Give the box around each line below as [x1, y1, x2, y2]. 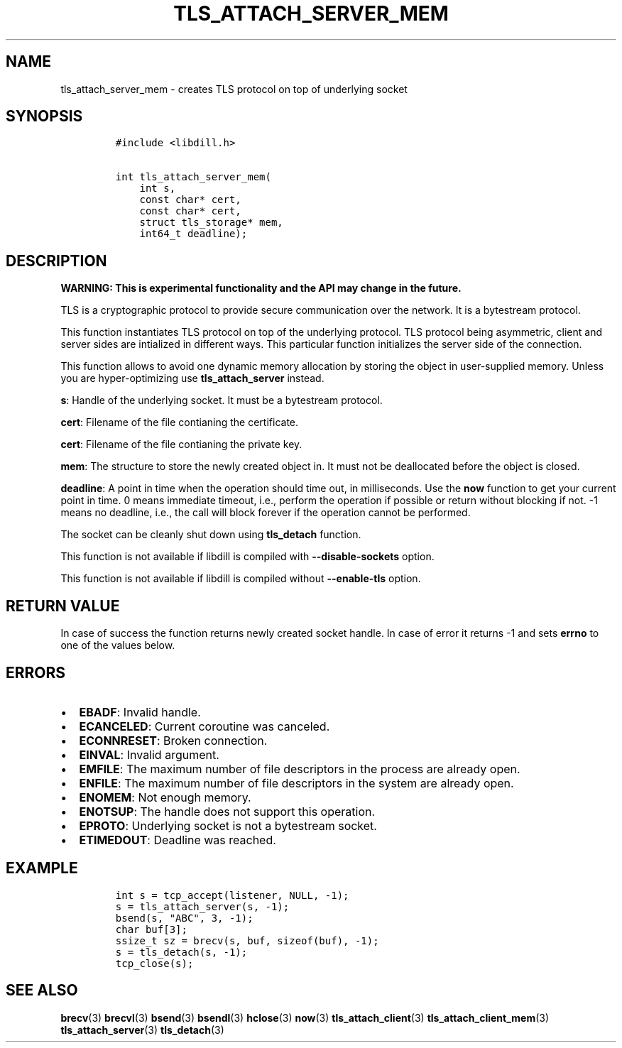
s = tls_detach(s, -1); [115, 946, 248, 958]
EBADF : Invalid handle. [79, 704, 201, 719]
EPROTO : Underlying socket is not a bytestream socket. [79, 818, 377, 833]
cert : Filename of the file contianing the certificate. [60, 416, 299, 429]
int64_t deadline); [139, 228, 248, 240]
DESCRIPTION [6, 251, 107, 270]
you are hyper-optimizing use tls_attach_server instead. [60, 372, 324, 385]
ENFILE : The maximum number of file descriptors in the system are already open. [79, 775, 514, 790]
